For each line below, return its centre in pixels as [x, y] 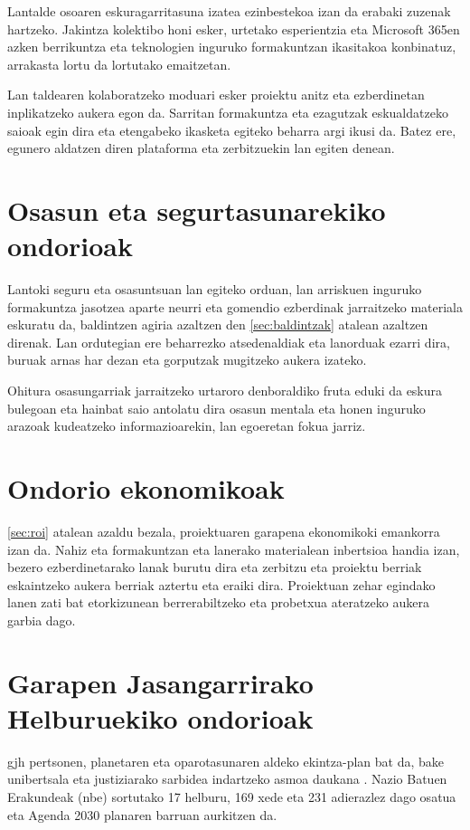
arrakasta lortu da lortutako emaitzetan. [119, 64]
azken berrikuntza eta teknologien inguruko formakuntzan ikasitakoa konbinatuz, [232, 47]
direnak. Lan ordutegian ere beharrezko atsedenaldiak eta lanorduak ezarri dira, [229, 342]
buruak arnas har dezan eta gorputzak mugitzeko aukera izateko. [187, 360]
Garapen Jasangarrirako [160, 682]
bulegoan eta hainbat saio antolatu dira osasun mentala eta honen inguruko [216, 408]
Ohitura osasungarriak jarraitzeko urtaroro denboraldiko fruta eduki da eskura [225, 391]
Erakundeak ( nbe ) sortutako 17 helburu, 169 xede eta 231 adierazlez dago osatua [232, 797]
